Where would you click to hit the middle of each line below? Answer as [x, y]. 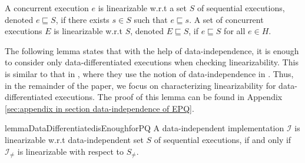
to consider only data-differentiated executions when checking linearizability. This [152, 62]
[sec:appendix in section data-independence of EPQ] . [100, 108]
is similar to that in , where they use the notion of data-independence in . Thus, [149, 73]
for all [235, 31]
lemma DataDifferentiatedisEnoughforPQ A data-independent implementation [145, 128]
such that [151, 19]
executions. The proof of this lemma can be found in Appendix [169, 97]
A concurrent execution [47, 8]
